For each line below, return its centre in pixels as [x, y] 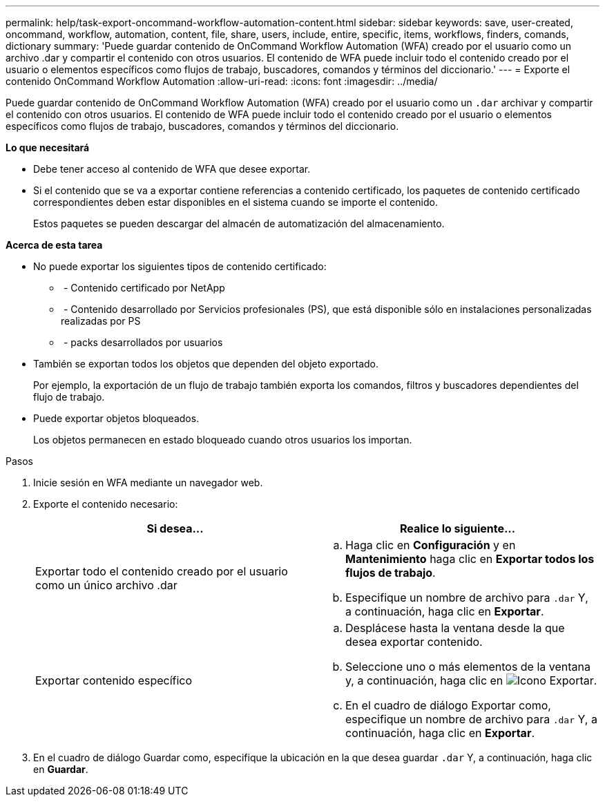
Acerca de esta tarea [54, 245]
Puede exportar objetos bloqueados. [116, 418]
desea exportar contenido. [414, 642]
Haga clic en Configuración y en [431, 545]
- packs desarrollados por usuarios [143, 342]
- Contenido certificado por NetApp [144, 288]
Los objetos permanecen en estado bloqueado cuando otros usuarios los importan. [223, 440]
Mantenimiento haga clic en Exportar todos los [470, 559]
